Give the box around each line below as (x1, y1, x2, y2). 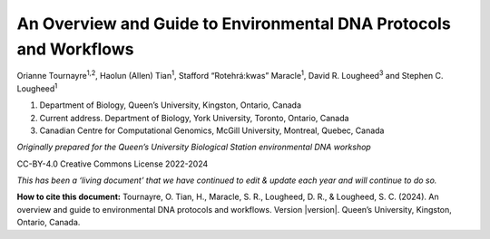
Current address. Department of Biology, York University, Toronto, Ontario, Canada (39, 112, 349, 123)
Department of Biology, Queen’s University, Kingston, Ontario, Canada (39, 100, 301, 110)
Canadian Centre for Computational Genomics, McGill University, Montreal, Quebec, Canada (39, 125, 385, 136)
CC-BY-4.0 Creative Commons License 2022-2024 (16, 158, 209, 169)
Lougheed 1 (16, 81, 58, 94)
